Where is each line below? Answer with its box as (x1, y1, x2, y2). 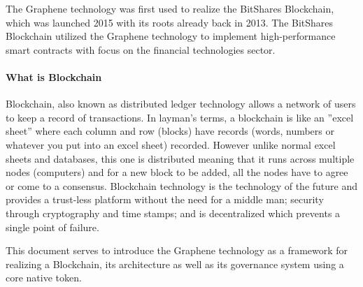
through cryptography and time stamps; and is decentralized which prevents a (6, 205, 341, 220)
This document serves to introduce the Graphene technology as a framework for (6, 243, 348, 258)
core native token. (6, 270, 82, 285)
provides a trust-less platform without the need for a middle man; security (6, 192, 324, 207)
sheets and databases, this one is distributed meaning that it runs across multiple (6, 151, 355, 165)
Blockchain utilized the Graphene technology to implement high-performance (6, 29, 336, 43)
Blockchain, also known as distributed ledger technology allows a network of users (6, 96, 356, 111)
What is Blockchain (6, 69, 102, 84)
